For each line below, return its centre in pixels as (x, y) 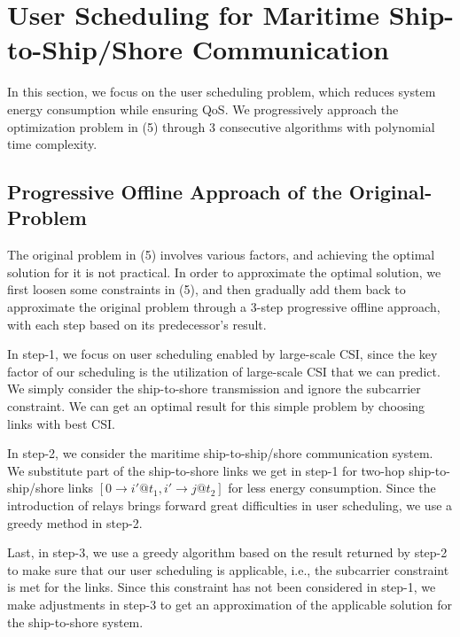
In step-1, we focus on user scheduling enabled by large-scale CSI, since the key (222, 354)
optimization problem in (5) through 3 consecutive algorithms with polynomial (221, 126)
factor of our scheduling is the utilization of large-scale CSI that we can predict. (224, 371)
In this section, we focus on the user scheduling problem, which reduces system (222, 92)
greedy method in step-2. (75, 522)
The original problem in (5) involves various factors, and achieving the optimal (221, 255)
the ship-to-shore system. (75, 621)
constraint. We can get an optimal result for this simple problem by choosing (216, 406)
